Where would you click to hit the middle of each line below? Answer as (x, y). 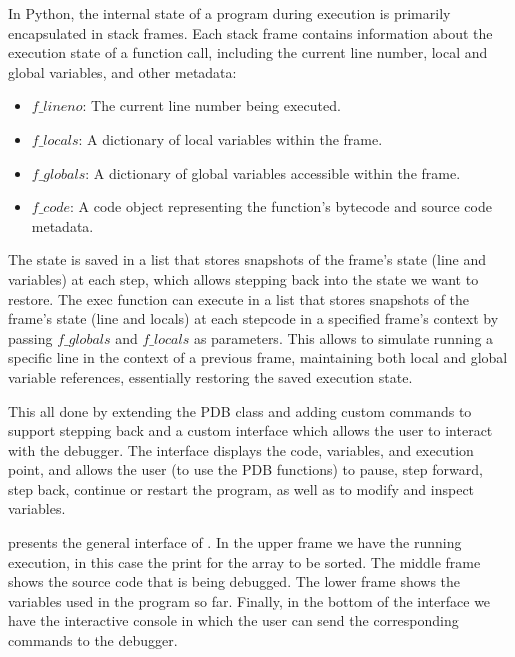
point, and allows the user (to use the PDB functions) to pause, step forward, (245, 469)
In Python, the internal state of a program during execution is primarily (229, 13)
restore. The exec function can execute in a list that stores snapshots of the (239, 298)
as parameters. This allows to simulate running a (343, 337)
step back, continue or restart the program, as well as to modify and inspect (241, 488)
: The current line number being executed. (211, 105)
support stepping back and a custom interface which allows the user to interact (250, 430)
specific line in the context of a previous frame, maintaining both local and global (258, 357)
